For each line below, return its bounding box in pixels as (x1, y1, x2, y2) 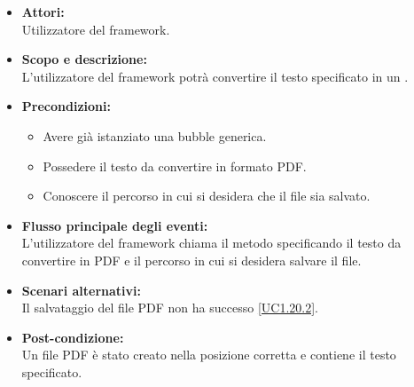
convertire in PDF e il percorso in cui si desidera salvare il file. (21, 250, 362, 269)
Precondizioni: (21, 97, 111, 115)
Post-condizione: (21, 328, 124, 346)
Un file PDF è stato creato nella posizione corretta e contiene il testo (21, 345, 396, 364)
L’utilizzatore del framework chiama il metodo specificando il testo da (21, 233, 402, 252)
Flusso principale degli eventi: (21, 216, 208, 234)
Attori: (21, 3, 65, 20)
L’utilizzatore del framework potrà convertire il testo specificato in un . (21, 67, 409, 85)
